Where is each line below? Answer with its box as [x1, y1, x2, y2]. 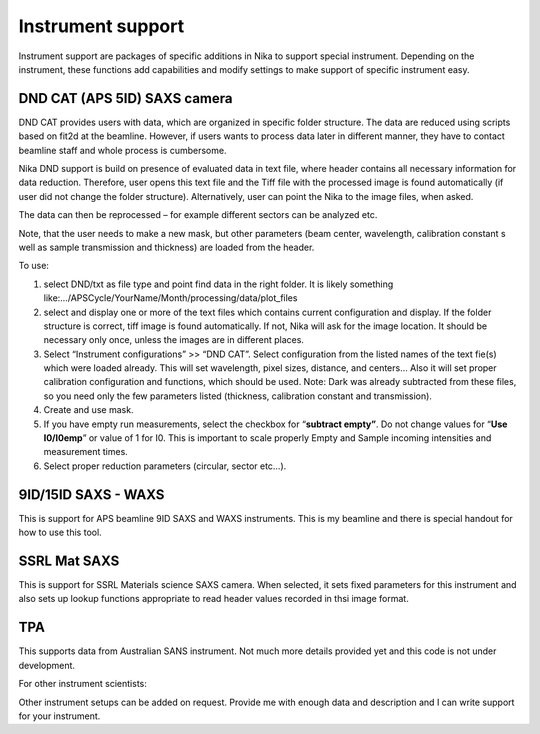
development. [18, 659, 75, 671]
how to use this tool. [18, 526, 102, 539]
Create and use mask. [43, 404, 134, 416]
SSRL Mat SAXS [18, 552, 120, 569]
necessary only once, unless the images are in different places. [43, 334, 305, 346]
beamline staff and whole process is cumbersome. [18, 144, 227, 156]
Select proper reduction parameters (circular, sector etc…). [43, 460, 287, 472]
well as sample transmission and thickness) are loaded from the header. [18, 241, 315, 253]
